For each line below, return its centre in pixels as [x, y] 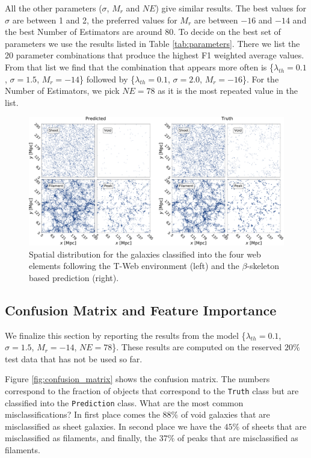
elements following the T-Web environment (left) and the [134, 266]
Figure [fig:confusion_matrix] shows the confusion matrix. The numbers [137, 379]
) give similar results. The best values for [231, 8]
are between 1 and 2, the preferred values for [95, 20]
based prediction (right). [74, 277]
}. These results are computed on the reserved [197, 347]
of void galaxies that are [225, 414]
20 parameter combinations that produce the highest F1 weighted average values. [155, 55]
